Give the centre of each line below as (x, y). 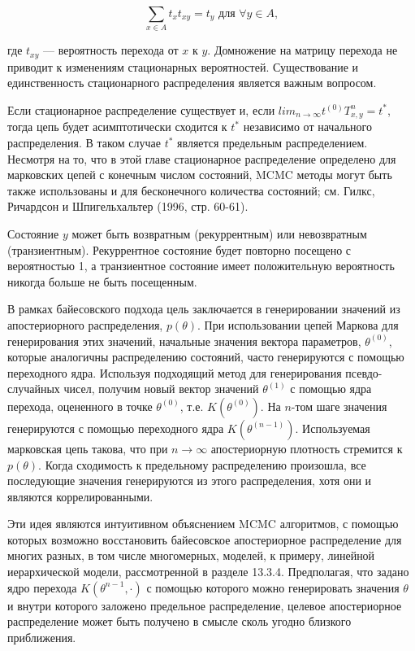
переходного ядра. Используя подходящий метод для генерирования (175, 372)
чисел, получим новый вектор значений (161, 389)
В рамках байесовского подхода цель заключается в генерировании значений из (204, 309)
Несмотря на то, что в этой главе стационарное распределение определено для (202, 158)
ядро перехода (42, 587)
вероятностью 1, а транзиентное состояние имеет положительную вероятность (201, 266)
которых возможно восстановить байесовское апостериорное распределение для (205, 539)
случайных (34, 389)
